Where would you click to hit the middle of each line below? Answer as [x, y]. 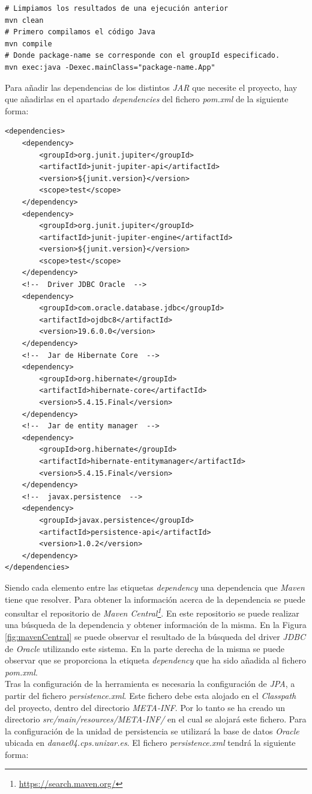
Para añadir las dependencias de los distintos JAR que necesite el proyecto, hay [151, 87]
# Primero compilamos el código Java [80, 32]
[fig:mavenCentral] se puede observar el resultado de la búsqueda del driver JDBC [155, 636]
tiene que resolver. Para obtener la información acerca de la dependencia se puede [155, 599]
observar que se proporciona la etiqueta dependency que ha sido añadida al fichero [155, 660]
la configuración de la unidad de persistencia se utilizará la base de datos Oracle [152, 731]
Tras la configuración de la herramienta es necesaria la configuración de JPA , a [150, 684]
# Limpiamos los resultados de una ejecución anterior [117, 8]
